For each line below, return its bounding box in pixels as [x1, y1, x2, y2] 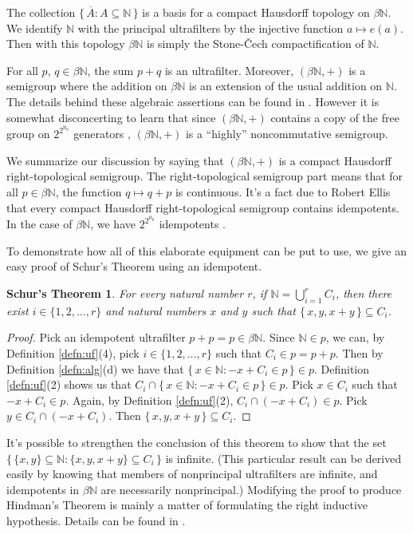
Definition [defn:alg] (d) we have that [6, 360, 184, 377]
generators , [73, 125, 131, 142]
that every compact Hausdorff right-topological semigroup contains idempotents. [6, 199, 399, 216]
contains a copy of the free [270, 109, 399, 125]
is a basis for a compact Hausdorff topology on [142, 4, 370, 20]
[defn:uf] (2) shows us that [6, 376, 132, 393]
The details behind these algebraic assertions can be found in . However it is [6, 93, 380, 109]
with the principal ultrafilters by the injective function [77, 19, 344, 36]
